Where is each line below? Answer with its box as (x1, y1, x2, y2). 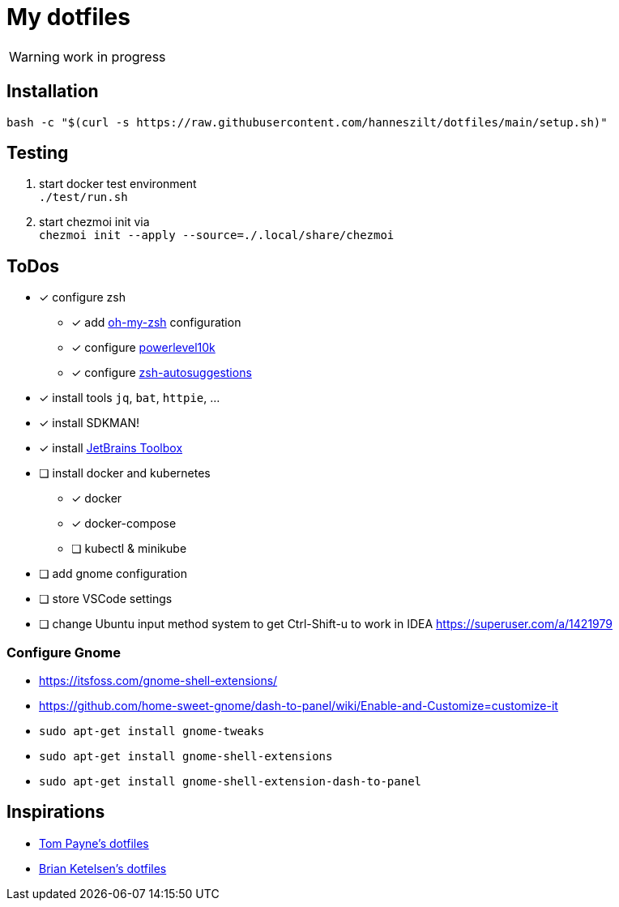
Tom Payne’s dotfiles (39, 836, 149, 850)
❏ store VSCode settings (39, 592, 173, 606)
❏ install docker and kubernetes (39, 466, 211, 481)
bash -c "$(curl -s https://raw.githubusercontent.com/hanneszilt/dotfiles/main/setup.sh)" (6, 115, 608, 129)
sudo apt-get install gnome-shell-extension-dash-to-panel (39, 775, 422, 789)
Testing (6, 143, 69, 164)
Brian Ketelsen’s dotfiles (39, 861, 167, 875)
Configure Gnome (6, 644, 121, 661)
